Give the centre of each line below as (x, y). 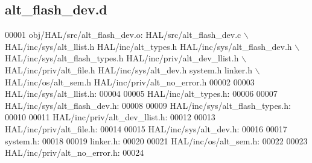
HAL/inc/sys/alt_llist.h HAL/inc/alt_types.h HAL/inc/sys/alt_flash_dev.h (148, 46)
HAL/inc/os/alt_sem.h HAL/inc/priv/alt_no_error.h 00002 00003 (130, 81)
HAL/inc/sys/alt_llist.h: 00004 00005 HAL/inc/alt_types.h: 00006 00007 (141, 94)
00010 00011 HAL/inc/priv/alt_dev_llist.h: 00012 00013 (110, 117)
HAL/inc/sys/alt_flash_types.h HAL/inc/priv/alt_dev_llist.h (122, 58)
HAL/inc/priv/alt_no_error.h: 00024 (75, 152)
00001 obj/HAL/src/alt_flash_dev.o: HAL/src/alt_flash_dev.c (123, 35)
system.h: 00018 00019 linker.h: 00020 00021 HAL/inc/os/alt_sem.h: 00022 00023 (156, 140)
